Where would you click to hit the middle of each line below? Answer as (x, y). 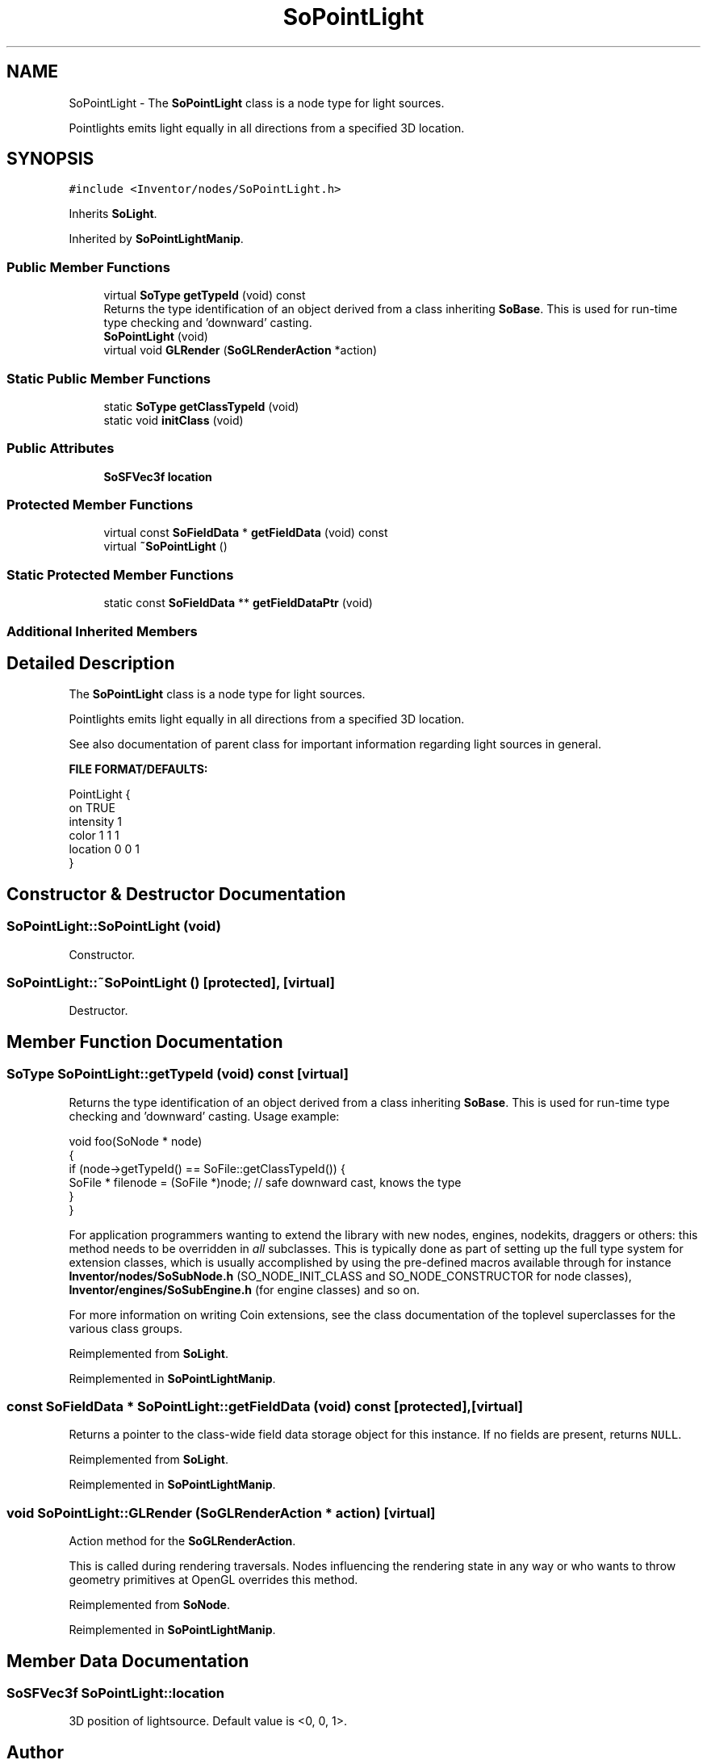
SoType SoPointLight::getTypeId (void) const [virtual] (178, 1074)
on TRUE (92, 808)
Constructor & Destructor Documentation (176, 894)
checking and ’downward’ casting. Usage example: (204, 1116)
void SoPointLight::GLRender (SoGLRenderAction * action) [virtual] (221, 1513)
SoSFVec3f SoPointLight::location (115, 1693)
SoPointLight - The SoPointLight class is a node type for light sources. (257, 103)
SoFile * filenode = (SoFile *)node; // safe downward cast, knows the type (265, 1182)
